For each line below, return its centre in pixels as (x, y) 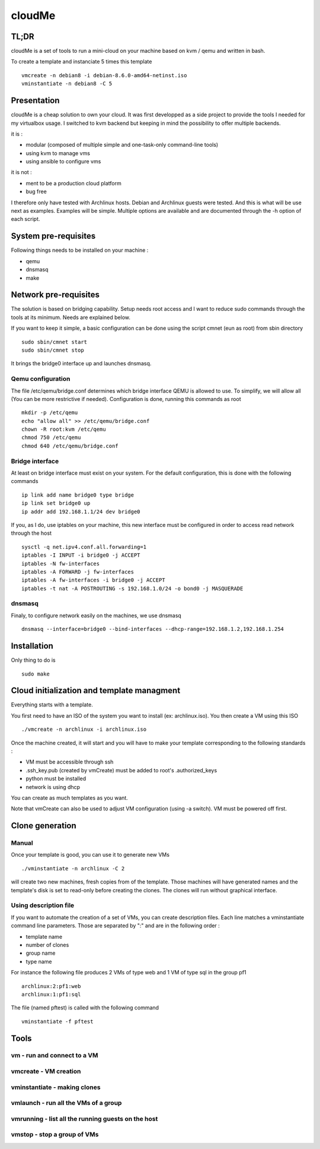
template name (44, 936)
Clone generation (44, 826)
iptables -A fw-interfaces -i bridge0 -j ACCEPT (93, 580)
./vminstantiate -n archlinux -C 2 (73, 868)
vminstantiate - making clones (56, 1087)
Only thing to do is (33, 660)
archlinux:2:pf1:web (51, 986)
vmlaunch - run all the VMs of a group (66, 1103)
